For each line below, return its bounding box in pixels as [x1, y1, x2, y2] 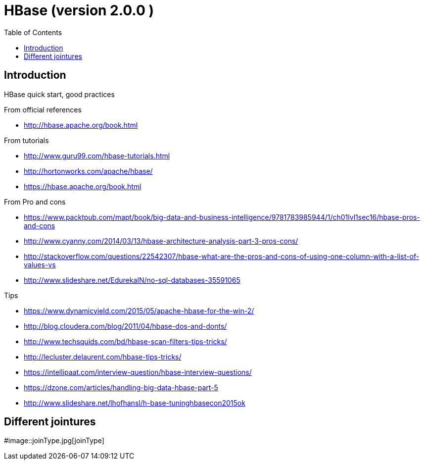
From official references [4, 105, 82, 114]
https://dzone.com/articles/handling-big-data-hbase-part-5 [24, 383, 218, 392]
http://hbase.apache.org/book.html [24, 120, 138, 129]
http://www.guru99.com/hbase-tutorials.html [24, 151, 170, 160]
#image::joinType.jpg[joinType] [4, 436, 104, 445]
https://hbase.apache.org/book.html [24, 182, 141, 191]
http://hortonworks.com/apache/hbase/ [24, 166, 153, 175]
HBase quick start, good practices [4, 90, 115, 99]
